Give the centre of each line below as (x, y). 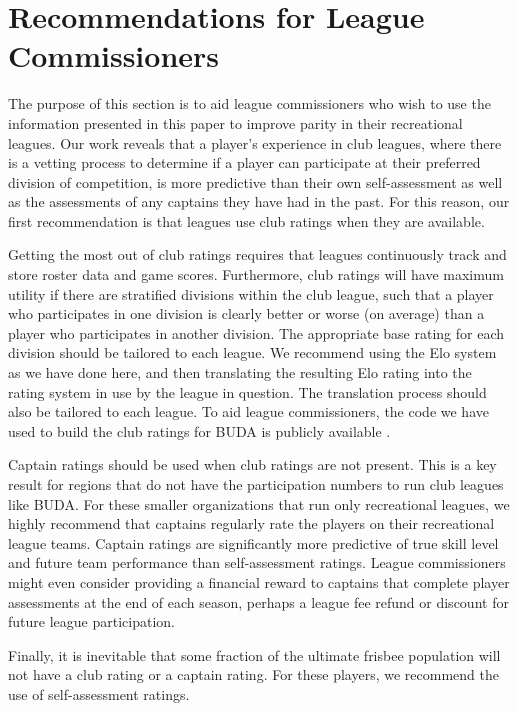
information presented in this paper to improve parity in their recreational (235, 122)
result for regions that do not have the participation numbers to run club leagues (256, 484)
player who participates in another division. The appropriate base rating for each (256, 332)
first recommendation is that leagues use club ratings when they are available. (246, 220)
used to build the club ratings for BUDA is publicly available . (199, 430)
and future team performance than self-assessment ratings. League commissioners (257, 562)
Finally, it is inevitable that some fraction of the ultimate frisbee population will (254, 654)
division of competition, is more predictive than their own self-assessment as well (255, 181)
